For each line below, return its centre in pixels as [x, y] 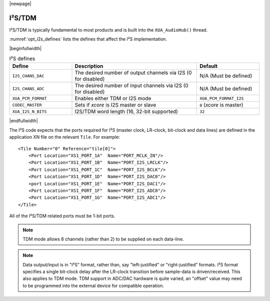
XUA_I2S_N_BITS [29, 111]
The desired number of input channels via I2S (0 [131, 86]
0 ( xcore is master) [221, 105]
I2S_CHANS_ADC [28, 88]
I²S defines [22, 59]
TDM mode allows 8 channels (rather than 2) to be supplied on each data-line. [103, 239]
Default [208, 66]
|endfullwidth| [24, 121]
